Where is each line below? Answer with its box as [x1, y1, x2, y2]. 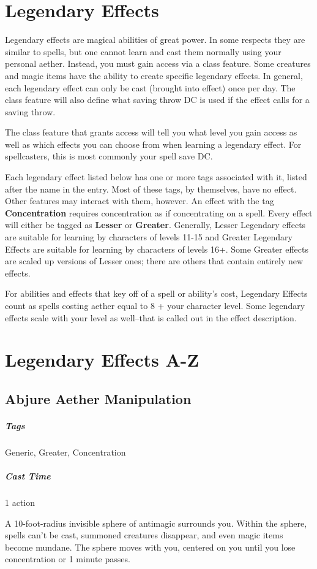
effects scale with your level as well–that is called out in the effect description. [5, 311, 297, 324]
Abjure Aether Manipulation [5, 389, 192, 408]
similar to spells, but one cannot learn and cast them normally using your [5, 45, 282, 58]
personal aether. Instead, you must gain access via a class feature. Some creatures [5, 57, 311, 70]
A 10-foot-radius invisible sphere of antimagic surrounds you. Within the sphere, [5, 516, 307, 529]
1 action [5, 496, 35, 509]
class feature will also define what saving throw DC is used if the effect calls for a [5, 93, 310, 106]
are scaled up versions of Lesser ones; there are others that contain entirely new [5, 254, 304, 267]
